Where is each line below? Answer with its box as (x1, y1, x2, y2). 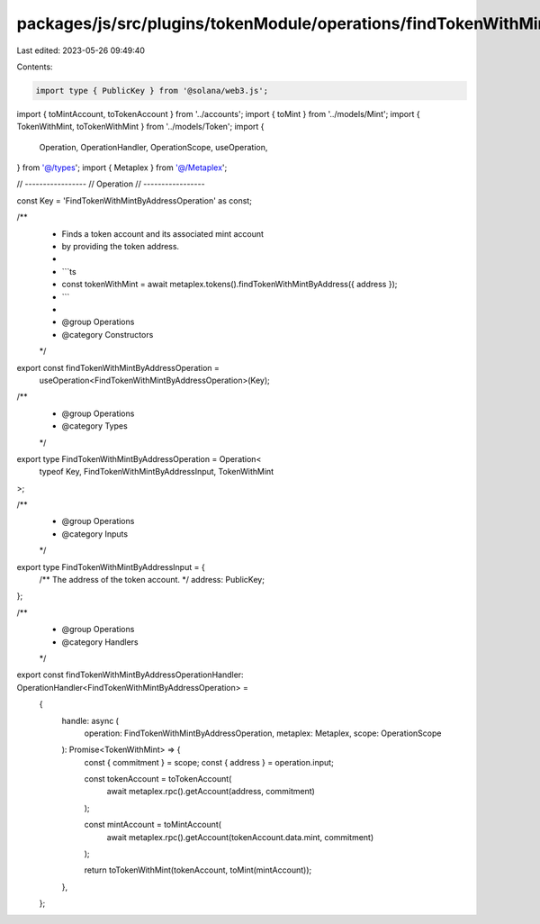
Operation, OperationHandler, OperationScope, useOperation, (39, 141, 268, 152)
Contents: (16, 61, 53, 72)
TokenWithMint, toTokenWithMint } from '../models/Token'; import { (16, 122, 265, 132)
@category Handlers (61, 636, 139, 648)
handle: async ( (61, 715, 119, 726)
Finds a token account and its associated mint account (61, 228, 265, 239)
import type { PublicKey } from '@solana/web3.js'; (35, 86, 269, 95)
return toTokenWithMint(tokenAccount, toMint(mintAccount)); (84, 865, 312, 875)
